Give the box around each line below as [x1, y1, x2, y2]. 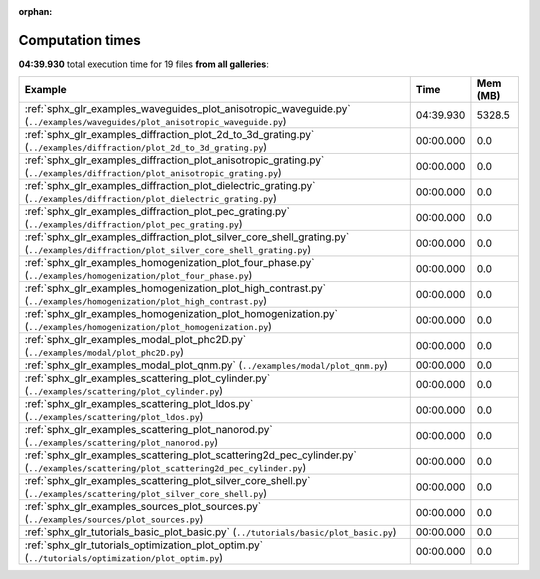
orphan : [18, 6, 53, 17]
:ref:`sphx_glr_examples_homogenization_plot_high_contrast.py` [24, 281, 327, 295]
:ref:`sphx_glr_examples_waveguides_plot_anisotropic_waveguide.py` [24, 102, 351, 116]
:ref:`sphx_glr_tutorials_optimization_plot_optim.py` [24, 538, 264, 552]
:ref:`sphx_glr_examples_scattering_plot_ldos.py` [24, 397, 254, 411]
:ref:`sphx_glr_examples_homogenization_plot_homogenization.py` [24, 307, 339, 321]
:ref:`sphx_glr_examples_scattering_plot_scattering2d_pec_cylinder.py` [24, 448, 357, 462]
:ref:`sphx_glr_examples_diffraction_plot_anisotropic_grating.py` [24, 153, 325, 167]
